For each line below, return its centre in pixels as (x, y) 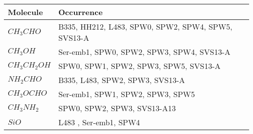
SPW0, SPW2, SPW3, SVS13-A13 (117, 108)
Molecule (26, 12)
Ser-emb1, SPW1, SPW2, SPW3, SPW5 (127, 94)
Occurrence (81, 12)
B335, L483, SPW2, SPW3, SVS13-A (122, 80)
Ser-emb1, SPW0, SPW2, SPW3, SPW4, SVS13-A (145, 52)
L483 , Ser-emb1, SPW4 (99, 122)
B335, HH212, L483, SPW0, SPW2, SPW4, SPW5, (145, 26)
